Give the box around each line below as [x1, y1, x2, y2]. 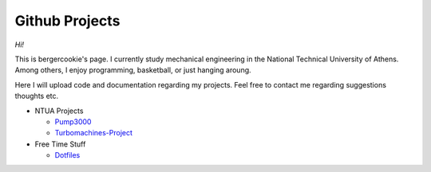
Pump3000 [54, 116, 92, 127]
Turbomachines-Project [54, 128, 133, 138]
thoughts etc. [14, 92, 59, 101]
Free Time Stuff [34, 139, 86, 149]
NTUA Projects [34, 106, 84, 115]
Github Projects [14, 12, 121, 29]
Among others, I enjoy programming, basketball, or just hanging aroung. [14, 65, 251, 75]
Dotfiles [54, 150, 81, 160]
